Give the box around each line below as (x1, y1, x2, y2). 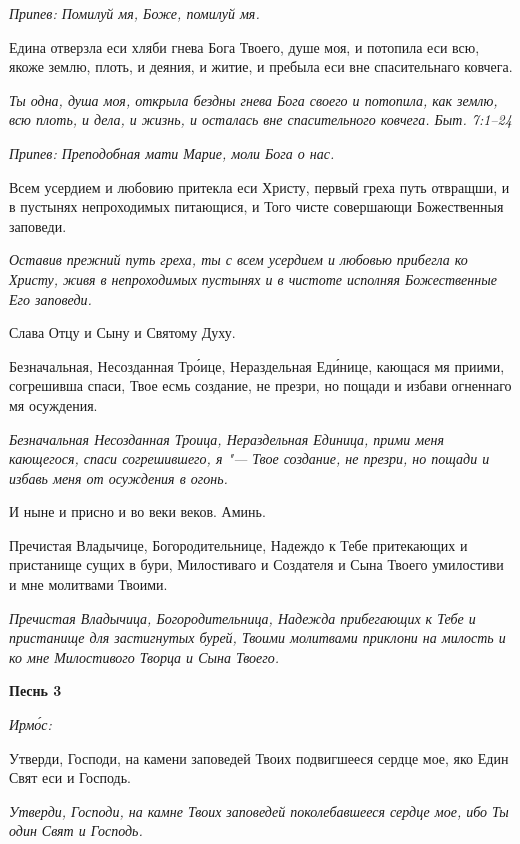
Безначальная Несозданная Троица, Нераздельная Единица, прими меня (9, 428, 444, 449)
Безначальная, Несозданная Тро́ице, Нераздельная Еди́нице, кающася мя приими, (9, 355, 505, 376)
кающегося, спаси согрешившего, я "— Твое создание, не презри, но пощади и (9, 448, 490, 469)
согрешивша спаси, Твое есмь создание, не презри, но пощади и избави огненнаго (9, 375, 512, 396)
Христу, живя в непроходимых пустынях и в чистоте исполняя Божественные (9, 268, 497, 289)
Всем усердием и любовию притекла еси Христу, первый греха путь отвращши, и (9, 176, 510, 197)
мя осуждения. (9, 394, 98, 415)
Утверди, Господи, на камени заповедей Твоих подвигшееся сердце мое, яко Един (9, 747, 509, 768)
